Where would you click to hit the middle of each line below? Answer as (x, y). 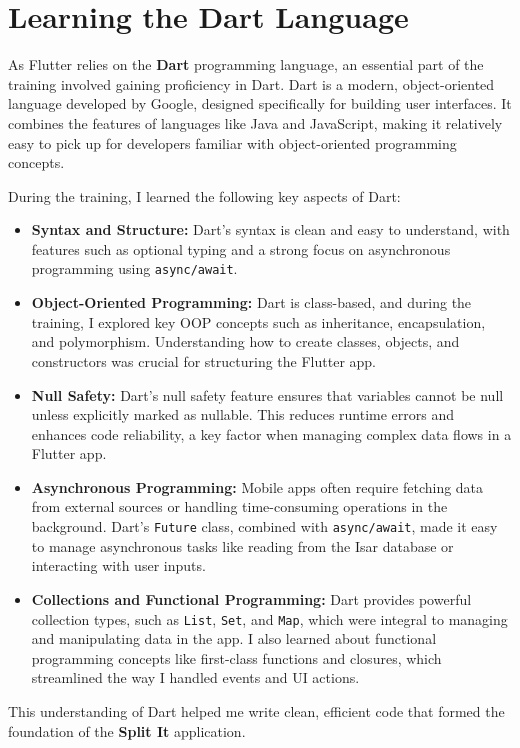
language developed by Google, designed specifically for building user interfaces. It (260, 103)
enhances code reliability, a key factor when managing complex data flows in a (271, 433)
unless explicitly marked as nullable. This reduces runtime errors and (243, 414)
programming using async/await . (134, 268)
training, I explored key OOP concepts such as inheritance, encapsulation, (258, 321)
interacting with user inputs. (118, 565)
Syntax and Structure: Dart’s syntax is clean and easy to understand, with (270, 229)
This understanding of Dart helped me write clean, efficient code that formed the (256, 710)
